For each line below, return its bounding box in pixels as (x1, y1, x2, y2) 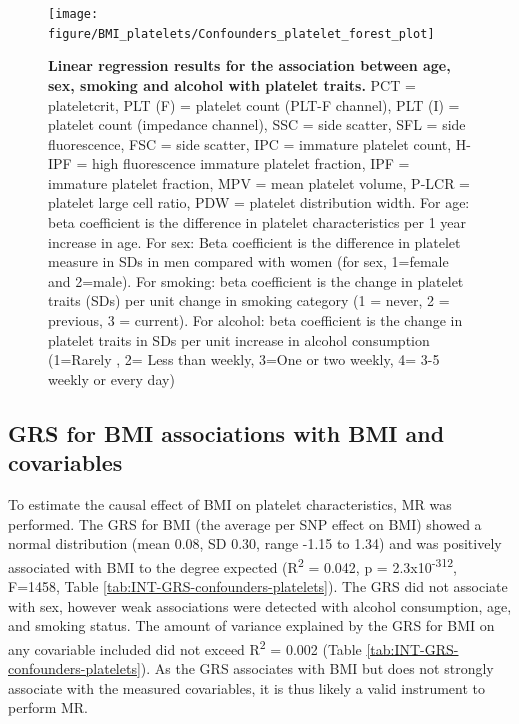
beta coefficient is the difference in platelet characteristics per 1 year (48, 212, 467, 233)
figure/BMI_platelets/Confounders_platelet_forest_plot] (48, 26, 435, 41)
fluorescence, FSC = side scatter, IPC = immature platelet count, (48, 133, 452, 154)
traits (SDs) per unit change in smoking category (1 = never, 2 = (48, 290, 450, 311)
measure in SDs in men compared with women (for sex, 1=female (48, 251, 449, 272)
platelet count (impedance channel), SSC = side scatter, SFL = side (48, 114, 466, 135)
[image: (48, 7, 99, 21)
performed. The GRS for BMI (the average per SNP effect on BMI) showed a (8, 513, 482, 534)
